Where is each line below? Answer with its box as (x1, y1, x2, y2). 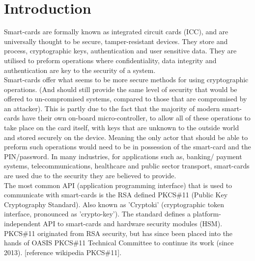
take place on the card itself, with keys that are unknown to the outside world (4, 122, 239, 133)
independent (4, 218, 41, 228)
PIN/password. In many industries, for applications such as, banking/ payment (4, 151, 242, 161)
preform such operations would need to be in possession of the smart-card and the (4, 142, 251, 152)
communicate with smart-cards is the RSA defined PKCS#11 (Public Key (4, 190, 228, 200)
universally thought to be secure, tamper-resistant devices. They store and (4, 36, 228, 46)
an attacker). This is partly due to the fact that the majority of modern (4, 103, 220, 113)
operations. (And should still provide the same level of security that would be (4, 84, 237, 94)
